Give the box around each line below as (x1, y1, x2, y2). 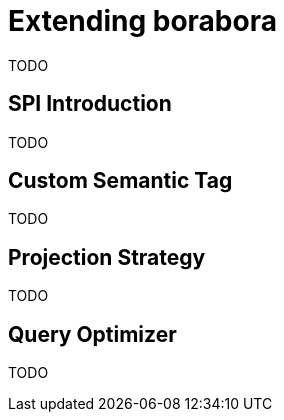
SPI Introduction (8, 91, 172, 117)
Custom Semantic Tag (8, 168, 233, 194)
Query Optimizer (8, 321, 177, 347)
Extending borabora (8, 4, 277, 38)
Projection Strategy (8, 244, 206, 270)
